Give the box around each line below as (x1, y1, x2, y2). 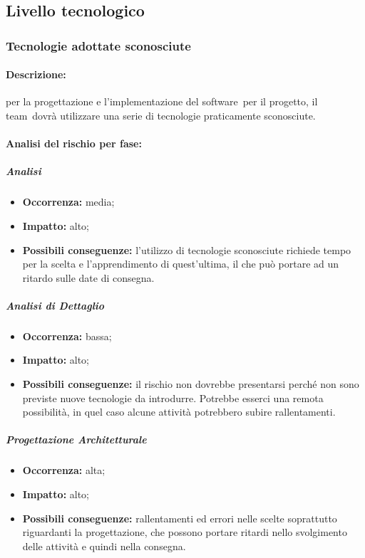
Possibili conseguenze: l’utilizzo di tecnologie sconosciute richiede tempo (22, 242, 351, 257)
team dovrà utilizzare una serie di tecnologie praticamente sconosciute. (6, 108, 316, 123)
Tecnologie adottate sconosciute (6, 36, 191, 54)
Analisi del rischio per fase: (6, 136, 142, 151)
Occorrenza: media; (22, 194, 115, 209)
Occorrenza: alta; (22, 463, 106, 478)
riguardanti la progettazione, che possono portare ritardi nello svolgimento (22, 525, 347, 539)
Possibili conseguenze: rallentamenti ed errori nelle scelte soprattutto (22, 510, 337, 525)
